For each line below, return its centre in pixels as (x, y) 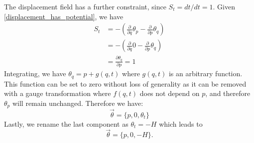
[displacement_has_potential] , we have (64, 16)
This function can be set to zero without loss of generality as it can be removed (125, 83)
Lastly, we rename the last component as (66, 123)
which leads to (181, 123)
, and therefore (228, 93)
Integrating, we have (35, 73)
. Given (224, 6)
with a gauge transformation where (58, 93)
